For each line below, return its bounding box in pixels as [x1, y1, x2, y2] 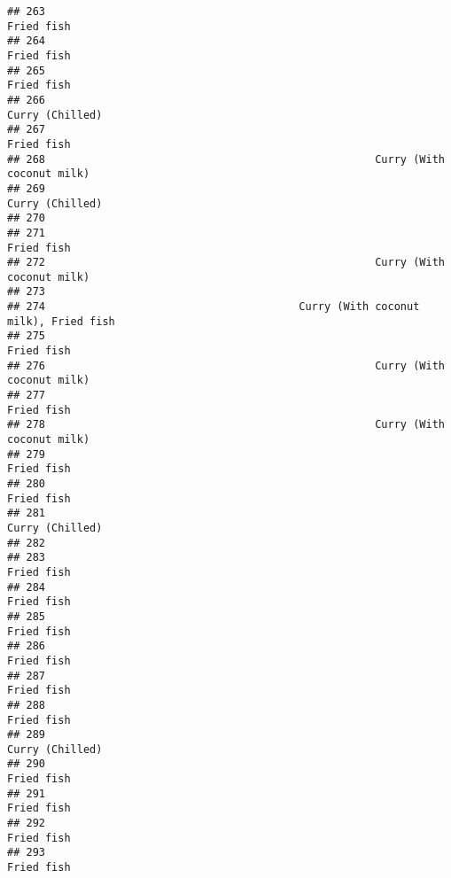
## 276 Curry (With [7, 359, 445, 372]
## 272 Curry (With [7, 256, 445, 269]
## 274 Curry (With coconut [7, 300, 420, 314]
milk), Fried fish [7, 315, 115, 328]
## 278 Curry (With [7, 418, 445, 431]
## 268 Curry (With [7, 152, 445, 166]
